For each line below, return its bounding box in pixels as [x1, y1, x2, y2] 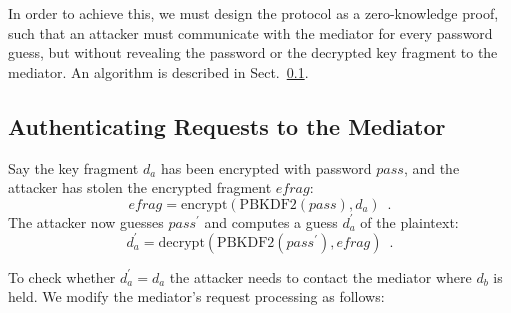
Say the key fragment [8, 157, 139, 178]
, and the [403, 157, 460, 178]
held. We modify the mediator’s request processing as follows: [8, 286, 385, 307]
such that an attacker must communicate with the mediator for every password [8, 22, 493, 43]
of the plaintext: [360, 211, 459, 232]
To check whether [8, 266, 116, 287]
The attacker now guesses [8, 211, 164, 232]
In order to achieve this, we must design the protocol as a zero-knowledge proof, [8, 3, 499, 23]
